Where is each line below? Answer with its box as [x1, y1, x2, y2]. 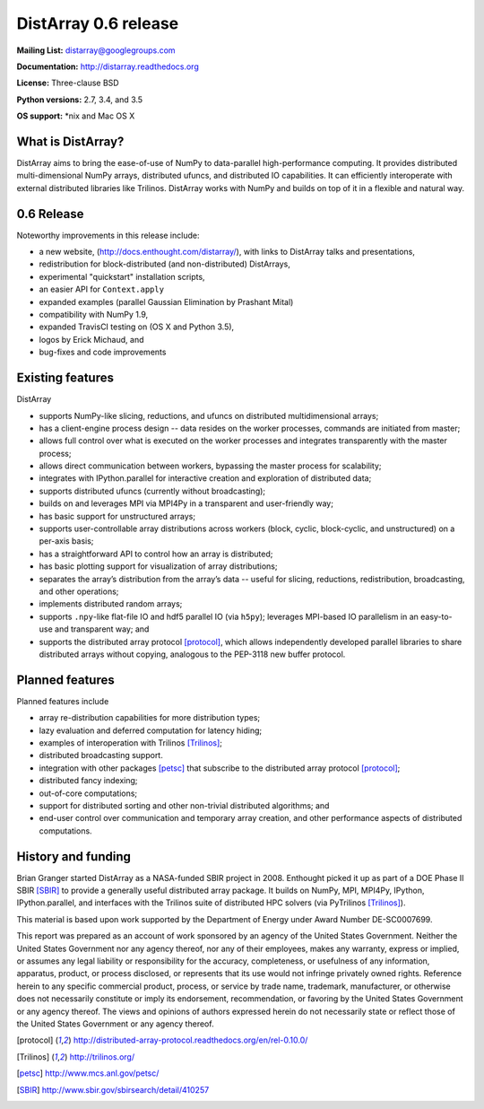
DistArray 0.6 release [16, 13, 179, 33]
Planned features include [16, 695, 109, 706]
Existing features [16, 371, 114, 386]
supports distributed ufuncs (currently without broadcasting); [39, 485, 266, 496]
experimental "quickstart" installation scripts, [39, 271, 205, 282]
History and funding [16, 849, 132, 864]
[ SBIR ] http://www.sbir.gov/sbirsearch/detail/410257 [16, 1084, 210, 1095]
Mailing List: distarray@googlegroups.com [16, 45, 176, 56]
